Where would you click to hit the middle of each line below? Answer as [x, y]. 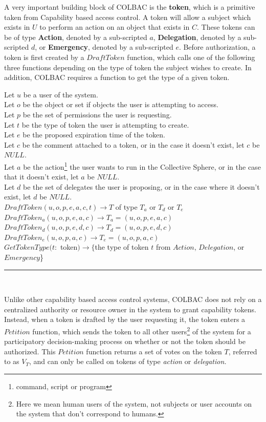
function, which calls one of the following [191, 57]
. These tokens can [226, 27]
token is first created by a [44, 57]
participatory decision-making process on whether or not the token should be [125, 341]
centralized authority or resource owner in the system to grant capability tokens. [130, 309]
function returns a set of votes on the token [154, 351]
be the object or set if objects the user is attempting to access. [120, 104]
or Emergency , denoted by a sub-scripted [106, 47]
